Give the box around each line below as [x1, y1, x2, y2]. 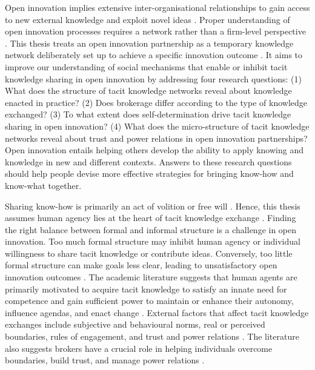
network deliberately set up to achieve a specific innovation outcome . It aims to [5, 48, 303, 61]
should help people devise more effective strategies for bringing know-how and [5, 167, 294, 180]
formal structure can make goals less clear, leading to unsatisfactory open [5, 259, 277, 271]
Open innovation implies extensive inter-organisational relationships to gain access [5, 1, 310, 13]
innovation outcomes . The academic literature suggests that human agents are [5, 271, 297, 283]
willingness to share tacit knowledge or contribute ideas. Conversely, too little [5, 246, 293, 259]
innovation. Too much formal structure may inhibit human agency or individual [5, 235, 300, 248]
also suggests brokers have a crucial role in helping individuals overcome [5, 342, 273, 354]
